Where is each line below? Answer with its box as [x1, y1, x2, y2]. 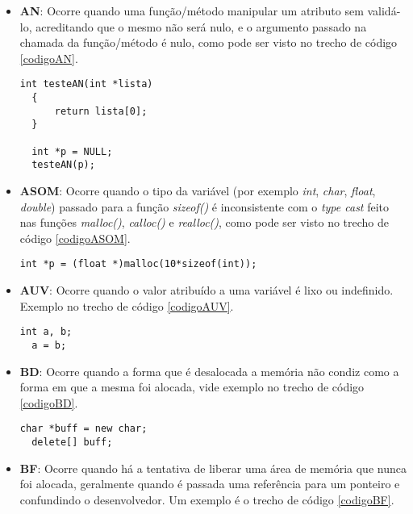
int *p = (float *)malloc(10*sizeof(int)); [19, 258, 257, 270]
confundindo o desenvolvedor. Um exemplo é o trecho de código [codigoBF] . [19, 491, 394, 508]
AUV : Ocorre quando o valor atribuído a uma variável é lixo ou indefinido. [19, 282, 394, 298]
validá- [367, 2, 401, 19]
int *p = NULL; [31, 145, 113, 157]
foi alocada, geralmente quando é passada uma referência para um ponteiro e [19, 475, 400, 492]
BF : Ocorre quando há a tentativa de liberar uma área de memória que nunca [19, 459, 407, 476]
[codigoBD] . [19, 394, 78, 411]
